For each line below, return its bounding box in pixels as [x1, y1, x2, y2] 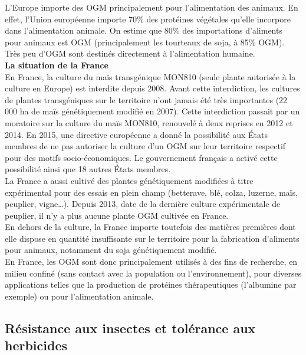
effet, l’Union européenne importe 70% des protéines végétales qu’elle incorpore [5, 12, 291, 25]
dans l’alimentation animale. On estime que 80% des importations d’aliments [5, 24, 282, 37]
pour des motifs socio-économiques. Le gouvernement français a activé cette [5, 151, 278, 163]
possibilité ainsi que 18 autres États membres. [5, 163, 171, 175]
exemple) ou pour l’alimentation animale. [5, 290, 154, 302]
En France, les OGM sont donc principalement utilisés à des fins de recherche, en [5, 255, 298, 268]
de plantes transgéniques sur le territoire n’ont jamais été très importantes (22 [5, 93, 288, 106]
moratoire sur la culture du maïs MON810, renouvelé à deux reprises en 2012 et [5, 116, 293, 129]
